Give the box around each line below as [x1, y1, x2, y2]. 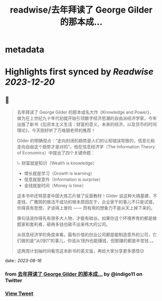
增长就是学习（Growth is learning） [24, 171, 95, 176]
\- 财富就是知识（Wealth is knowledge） [16, 160, 97, 166]
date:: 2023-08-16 [5, 258, 42, 264]
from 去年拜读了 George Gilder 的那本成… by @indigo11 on [5, 271, 143, 278]
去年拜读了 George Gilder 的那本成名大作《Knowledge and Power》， [16, 110, 154, 115]
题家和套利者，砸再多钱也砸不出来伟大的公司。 [16, 222, 110, 227]
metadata [5, 44, 44, 55]
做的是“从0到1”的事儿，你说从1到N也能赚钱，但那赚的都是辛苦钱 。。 [21, 238, 156, 244]
